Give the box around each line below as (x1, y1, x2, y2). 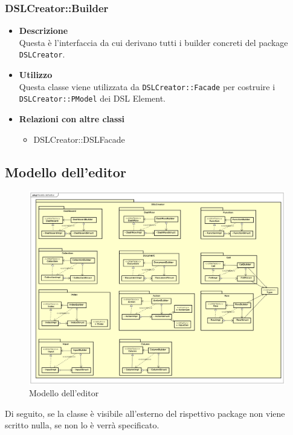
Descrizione (19, 24, 68, 37)
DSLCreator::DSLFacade (33, 132, 125, 145)
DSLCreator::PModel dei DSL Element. (19, 92, 166, 105)
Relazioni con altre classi (19, 112, 125, 125)
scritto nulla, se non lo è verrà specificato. (5, 419, 159, 431)
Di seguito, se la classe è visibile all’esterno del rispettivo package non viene (5, 407, 285, 419)
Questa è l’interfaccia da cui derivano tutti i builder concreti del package (19, 36, 288, 48)
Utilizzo (19, 68, 53, 81)
